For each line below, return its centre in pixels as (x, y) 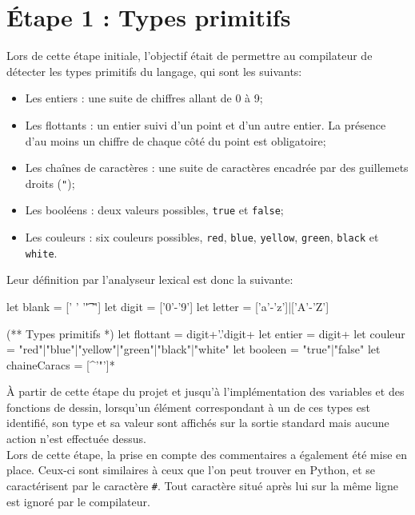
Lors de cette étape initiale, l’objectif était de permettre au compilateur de (190, 56)
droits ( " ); (50, 183)
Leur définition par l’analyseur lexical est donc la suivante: (150, 279)
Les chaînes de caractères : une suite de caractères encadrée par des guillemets (217, 168)
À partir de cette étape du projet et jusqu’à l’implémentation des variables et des (206, 391)
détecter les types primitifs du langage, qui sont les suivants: (154, 71)
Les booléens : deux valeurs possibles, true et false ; (154, 210)
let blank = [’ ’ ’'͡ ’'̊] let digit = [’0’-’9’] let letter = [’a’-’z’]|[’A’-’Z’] (168, 306)
